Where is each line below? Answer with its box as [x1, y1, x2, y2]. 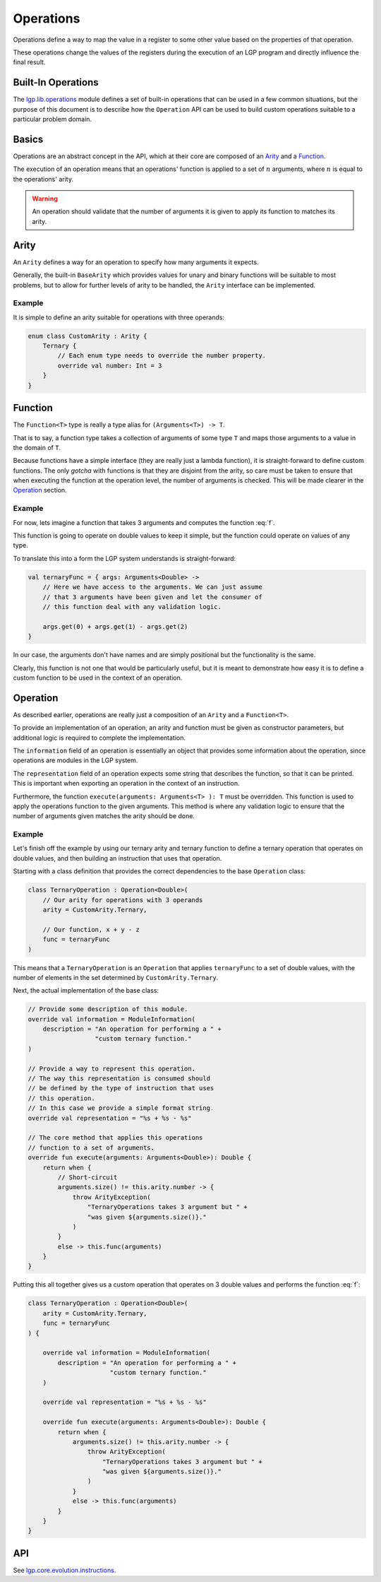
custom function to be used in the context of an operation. [13, 673, 183, 682]
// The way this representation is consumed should [28, 1075, 211, 1082]
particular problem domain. [13, 115, 92, 124]
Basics [13, 133, 44, 145]
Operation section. [13, 486, 67, 495]
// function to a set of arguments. [28, 1143, 155, 1152]
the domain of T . [13, 443, 61, 451]
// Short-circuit [57, 1173, 118, 1181]
